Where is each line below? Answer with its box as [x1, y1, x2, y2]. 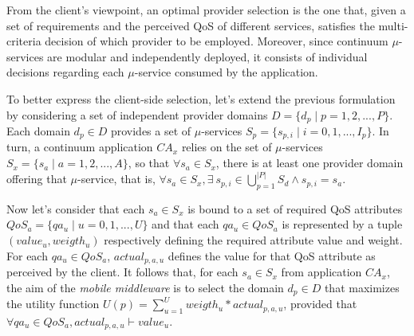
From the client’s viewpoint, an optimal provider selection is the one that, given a [6, 2, 406, 18]
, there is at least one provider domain [215, 154, 404, 171]
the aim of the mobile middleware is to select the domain [6, 279, 284, 295]
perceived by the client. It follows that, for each [6, 264, 239, 280]
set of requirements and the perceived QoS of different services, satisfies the [6, 17, 375, 33]
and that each [152, 216, 219, 232]
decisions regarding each [6, 64, 124, 80]
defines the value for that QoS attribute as [168, 247, 376, 264]
